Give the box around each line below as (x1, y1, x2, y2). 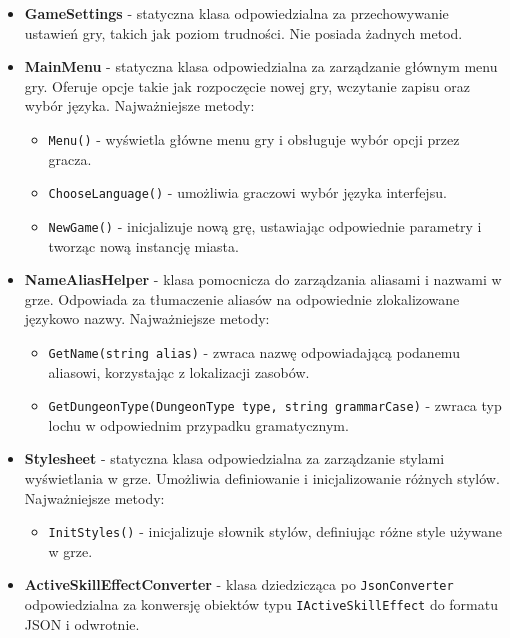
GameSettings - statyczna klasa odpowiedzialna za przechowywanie (24, 3, 449, 23)
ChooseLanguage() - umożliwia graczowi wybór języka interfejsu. (48, 182, 447, 203)
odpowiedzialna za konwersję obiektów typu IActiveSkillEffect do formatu (24, 594, 498, 615)
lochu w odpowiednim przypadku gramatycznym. (48, 414, 349, 435)
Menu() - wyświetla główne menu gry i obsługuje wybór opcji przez (48, 128, 460, 149)
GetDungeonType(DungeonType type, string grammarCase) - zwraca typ (48, 395, 502, 416)
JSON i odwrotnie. (24, 613, 140, 634)
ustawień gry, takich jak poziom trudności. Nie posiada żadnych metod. (24, 22, 463, 43)
